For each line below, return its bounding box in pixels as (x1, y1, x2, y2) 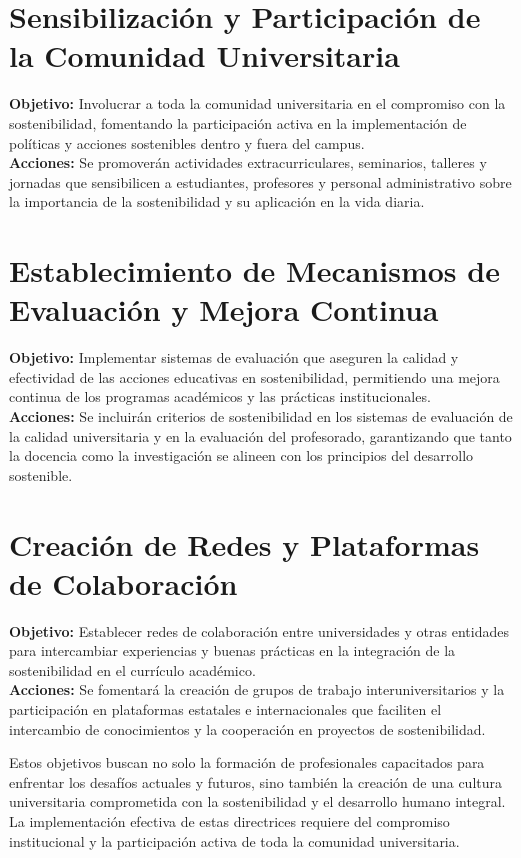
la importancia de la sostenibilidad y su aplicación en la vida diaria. (9, 191, 425, 212)
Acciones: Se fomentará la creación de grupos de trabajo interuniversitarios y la (9, 679, 505, 700)
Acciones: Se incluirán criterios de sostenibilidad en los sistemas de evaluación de (9, 405, 513, 426)
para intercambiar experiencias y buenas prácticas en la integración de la (9, 640, 456, 661)
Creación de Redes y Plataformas (9, 523, 480, 564)
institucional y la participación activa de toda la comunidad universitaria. (9, 830, 460, 851)
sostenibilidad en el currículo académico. (9, 659, 256, 680)
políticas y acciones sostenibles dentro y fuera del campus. (9, 132, 365, 153)
